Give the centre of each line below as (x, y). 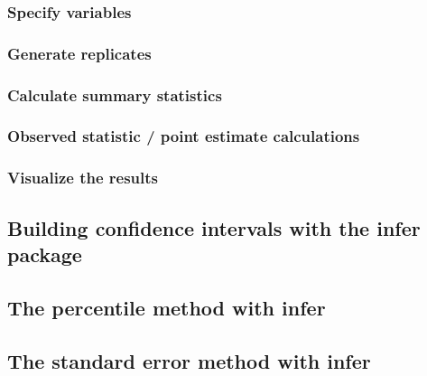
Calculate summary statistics (115, 94)
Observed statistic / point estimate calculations (184, 136)
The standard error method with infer (189, 360)
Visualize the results (83, 178)
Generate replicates (79, 53)
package (45, 254)
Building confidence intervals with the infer (214, 227)
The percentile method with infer (167, 307)
